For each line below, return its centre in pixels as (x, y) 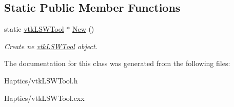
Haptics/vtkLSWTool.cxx (44, 98)
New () (83, 29)
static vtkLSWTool (34, 29)
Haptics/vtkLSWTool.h (41, 80)
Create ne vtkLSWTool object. (51, 46)
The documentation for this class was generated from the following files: (117, 63)
